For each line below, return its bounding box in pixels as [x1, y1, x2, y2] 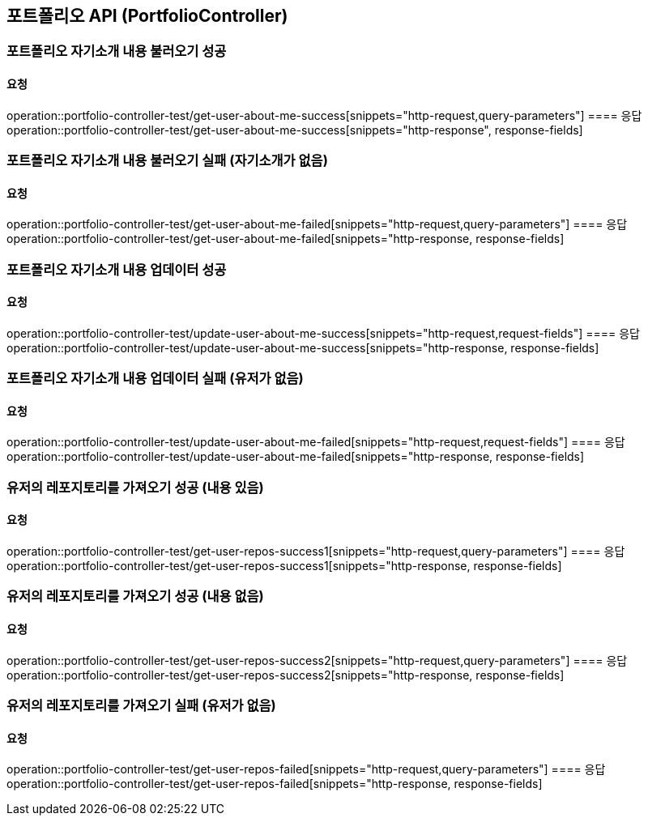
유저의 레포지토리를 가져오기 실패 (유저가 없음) [6, 696, 276, 713]
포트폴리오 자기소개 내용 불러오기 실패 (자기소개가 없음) [6, 152, 328, 169]
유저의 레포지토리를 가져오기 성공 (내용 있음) [6, 479, 264, 496]
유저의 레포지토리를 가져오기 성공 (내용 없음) [6, 588, 264, 605]
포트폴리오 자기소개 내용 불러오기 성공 [6, 43, 227, 60]
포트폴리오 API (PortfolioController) [6, 6, 288, 26]
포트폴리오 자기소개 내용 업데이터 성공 [6, 261, 227, 278]
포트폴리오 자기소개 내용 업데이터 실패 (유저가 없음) [6, 370, 304, 387]
